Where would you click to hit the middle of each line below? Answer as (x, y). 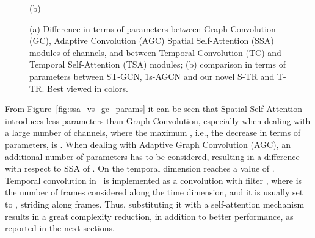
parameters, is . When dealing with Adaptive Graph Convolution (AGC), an (148, 144)
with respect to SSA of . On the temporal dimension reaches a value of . (140, 168)
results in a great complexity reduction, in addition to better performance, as (149, 216)
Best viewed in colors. (87, 88)
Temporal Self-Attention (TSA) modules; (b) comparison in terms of (157, 64)
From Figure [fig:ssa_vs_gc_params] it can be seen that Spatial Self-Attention (154, 109)
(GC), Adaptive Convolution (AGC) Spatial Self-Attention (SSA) (152, 40)
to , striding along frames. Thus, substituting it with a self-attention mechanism (155, 204)
